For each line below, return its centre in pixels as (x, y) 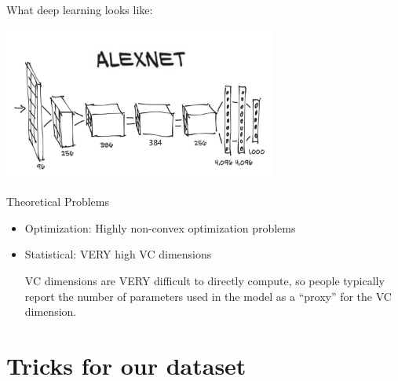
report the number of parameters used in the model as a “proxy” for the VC (208, 296)
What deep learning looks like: (80, 9)
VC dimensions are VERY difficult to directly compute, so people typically (204, 280)
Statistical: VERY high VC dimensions (118, 254)
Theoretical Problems (58, 201)
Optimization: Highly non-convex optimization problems (160, 227)
